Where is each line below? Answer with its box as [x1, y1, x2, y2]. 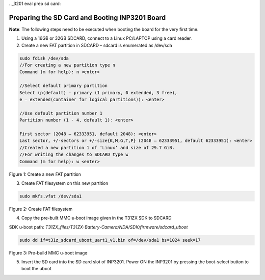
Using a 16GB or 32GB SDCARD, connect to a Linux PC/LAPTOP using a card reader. [21, 35, 192, 41]
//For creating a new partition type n [19, 62, 115, 68]
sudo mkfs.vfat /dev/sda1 [19, 193, 82, 199]
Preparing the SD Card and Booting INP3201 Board [9, 13, 166, 22]
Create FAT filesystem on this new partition [21, 180, 108, 186]
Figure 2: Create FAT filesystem [9, 206, 73, 212]
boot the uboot [21, 266, 52, 272]
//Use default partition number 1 [19, 111, 103, 116]
